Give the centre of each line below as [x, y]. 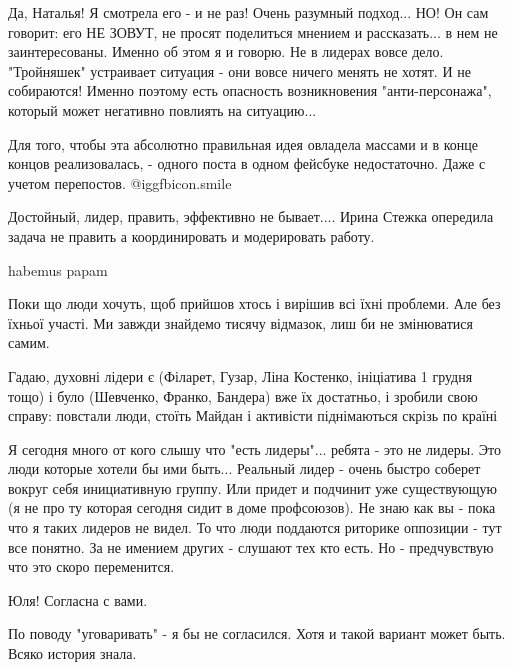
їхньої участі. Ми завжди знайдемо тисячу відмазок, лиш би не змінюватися [240, 322]
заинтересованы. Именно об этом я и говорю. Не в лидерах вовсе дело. [226, 51]
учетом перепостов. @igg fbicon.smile [120, 182]
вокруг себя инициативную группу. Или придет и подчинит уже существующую [252, 487]
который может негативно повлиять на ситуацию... [162, 109]
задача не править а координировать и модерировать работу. [191, 235]
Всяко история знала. [72, 653]
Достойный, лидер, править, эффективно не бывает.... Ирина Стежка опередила [251, 216]
